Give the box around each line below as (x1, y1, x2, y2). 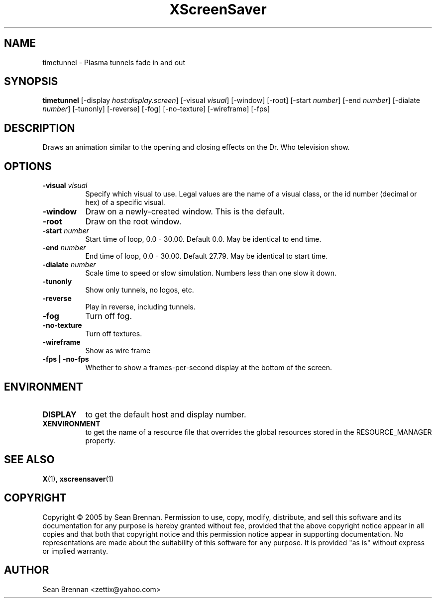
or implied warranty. (42, 546, 109, 555)
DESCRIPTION (4, 121, 75, 134)
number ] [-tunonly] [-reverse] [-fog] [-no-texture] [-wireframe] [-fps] (42, 104, 270, 113)
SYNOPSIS (4, 75, 58, 88)
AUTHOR (4, 564, 49, 577)
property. (85, 436, 115, 445)
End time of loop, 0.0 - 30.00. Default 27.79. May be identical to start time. (85, 252, 328, 261)
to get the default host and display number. (85, 409, 246, 419)
